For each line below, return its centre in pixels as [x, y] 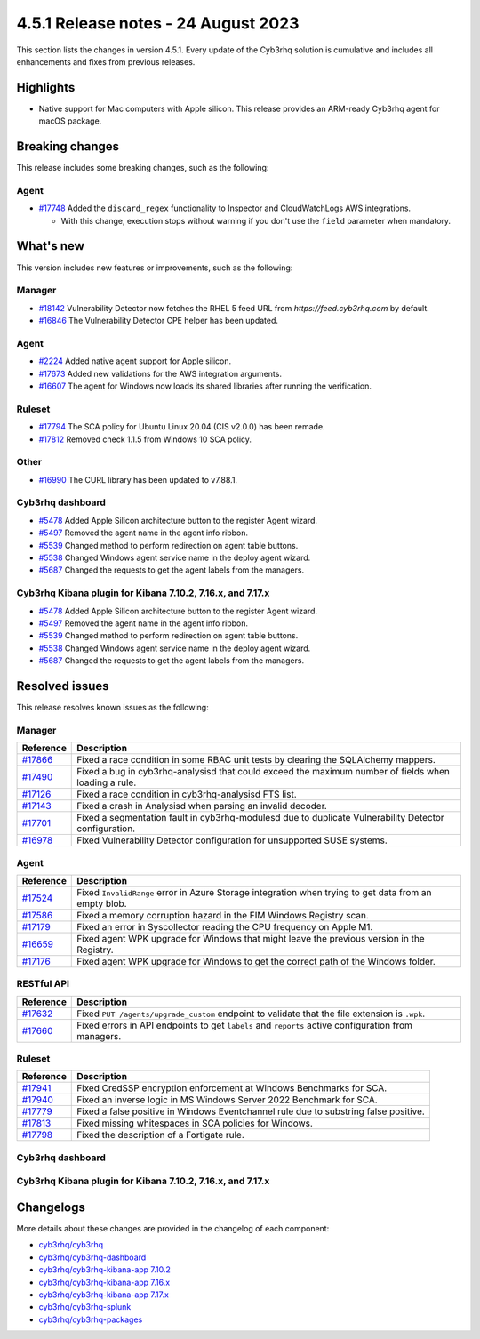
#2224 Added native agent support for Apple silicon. [135, 361]
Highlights [46, 88]
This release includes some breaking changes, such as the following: [143, 168]
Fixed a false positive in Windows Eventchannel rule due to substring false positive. [251, 1111]
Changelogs [51, 1207]
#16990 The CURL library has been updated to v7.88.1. [138, 479]
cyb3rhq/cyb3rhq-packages [91, 1319]
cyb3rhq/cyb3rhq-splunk [85, 1307]
